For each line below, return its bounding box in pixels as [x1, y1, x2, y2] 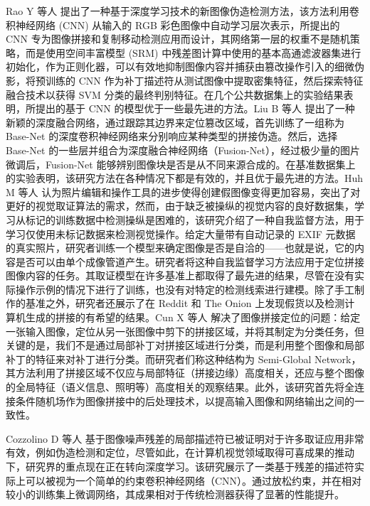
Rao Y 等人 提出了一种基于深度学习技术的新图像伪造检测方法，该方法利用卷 [6, 4, 359, 18]
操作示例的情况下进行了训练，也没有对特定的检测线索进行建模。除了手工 [15, 281, 354, 296]
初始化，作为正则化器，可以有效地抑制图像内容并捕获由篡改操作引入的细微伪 [6, 59, 364, 74]
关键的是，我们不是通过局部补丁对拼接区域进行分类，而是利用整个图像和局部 [6, 338, 364, 352]
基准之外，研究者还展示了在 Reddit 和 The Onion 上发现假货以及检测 [25, 296, 345, 311]
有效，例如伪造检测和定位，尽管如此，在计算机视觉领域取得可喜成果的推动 [6, 445, 354, 460]
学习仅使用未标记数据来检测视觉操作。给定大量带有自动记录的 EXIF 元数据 [6, 226, 356, 241]
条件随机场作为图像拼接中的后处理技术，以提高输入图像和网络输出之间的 [15, 393, 354, 408]
